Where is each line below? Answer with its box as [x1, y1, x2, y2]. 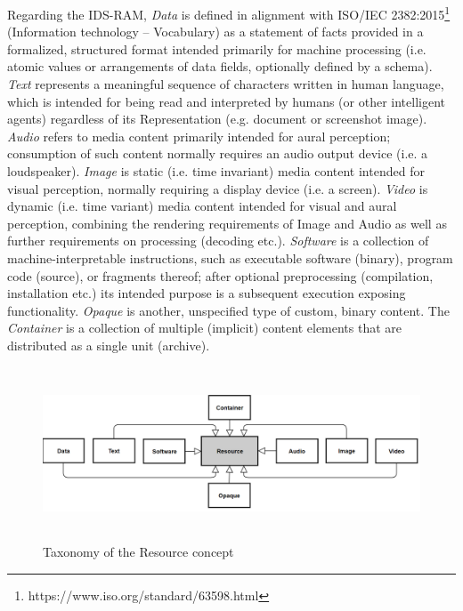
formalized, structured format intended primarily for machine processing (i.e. [7, 39, 426, 58]
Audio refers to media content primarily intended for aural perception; [7, 126, 391, 145]
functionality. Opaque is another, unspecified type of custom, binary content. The [7, 301, 450, 319]
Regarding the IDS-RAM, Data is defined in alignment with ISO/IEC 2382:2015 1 [7, 3, 451, 23]
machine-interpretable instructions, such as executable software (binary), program [7, 248, 453, 267]
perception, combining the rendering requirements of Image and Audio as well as [7, 213, 447, 232]
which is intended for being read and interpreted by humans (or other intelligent [7, 92, 445, 110]
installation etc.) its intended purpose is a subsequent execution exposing [7, 284, 406, 302]
